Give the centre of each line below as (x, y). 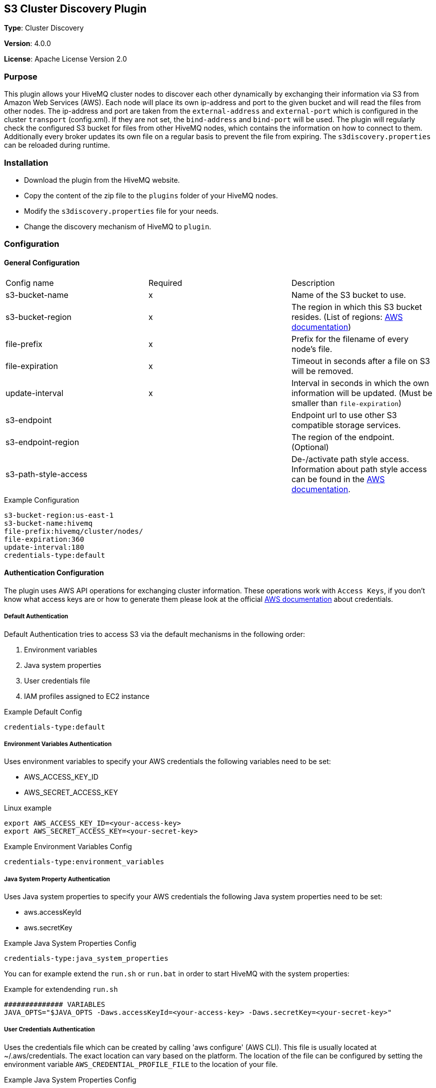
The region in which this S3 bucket (356, 307)
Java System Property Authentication (57, 879)
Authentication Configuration (54, 573)
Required (165, 283)
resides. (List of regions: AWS (347, 317)
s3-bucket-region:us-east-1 (59, 515)
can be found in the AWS (338, 479)
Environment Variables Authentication (58, 744)
